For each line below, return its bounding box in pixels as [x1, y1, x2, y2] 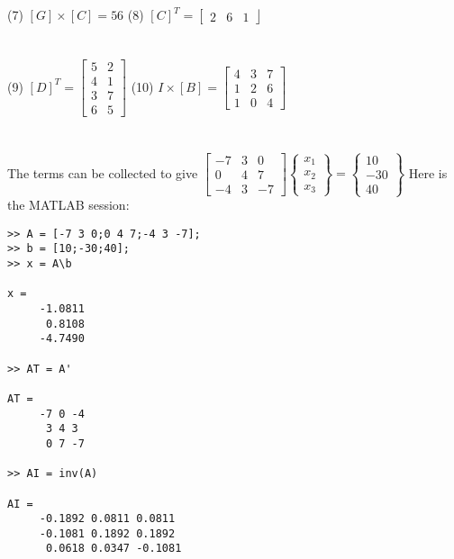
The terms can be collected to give [7, 163, 198, 182]
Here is [408, 163, 448, 182]
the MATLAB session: [7, 195, 130, 214]
